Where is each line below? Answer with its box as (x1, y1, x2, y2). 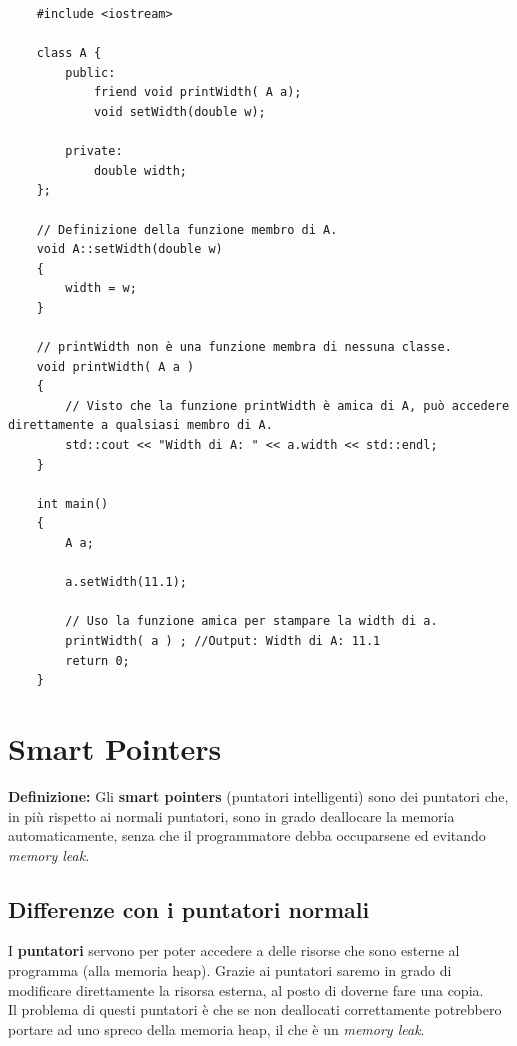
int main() (36, 496, 109, 511)
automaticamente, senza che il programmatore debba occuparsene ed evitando (8, 825, 486, 846)
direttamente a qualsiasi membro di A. (8, 418, 273, 433)
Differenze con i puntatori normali (8, 893, 370, 924)
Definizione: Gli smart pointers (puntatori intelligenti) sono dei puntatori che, (8, 785, 509, 806)
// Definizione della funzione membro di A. (36, 222, 338, 237)
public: (65, 65, 116, 80)
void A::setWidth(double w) (36, 242, 223, 257)
